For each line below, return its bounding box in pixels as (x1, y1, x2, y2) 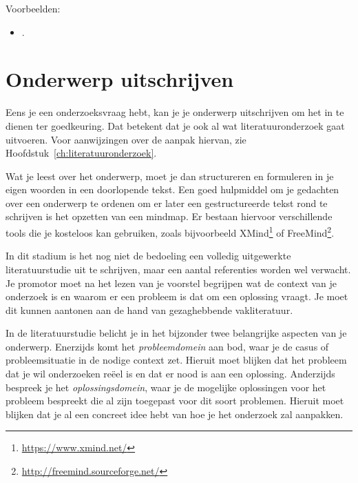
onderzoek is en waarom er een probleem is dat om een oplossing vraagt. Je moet (6, 289, 348, 304)
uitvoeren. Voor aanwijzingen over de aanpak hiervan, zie (6, 132, 246, 146)
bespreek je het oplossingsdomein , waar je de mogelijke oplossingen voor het (6, 379, 326, 394)
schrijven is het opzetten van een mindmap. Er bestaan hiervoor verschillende (6, 209, 333, 224)
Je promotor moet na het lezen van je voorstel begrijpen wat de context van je (6, 275, 337, 290)
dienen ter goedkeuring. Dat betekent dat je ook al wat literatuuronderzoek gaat (6, 118, 345, 132)
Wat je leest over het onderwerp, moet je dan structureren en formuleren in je (6, 168, 334, 183)
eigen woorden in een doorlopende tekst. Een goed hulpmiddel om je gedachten (6, 182, 339, 197)
